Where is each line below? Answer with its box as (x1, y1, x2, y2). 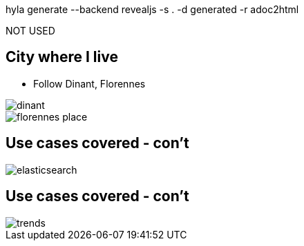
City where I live (6, 48, 118, 66)
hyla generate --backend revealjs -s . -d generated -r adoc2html (6, 3, 299, 15)
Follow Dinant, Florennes (33, 77, 146, 90)
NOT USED (6, 25, 55, 37)
